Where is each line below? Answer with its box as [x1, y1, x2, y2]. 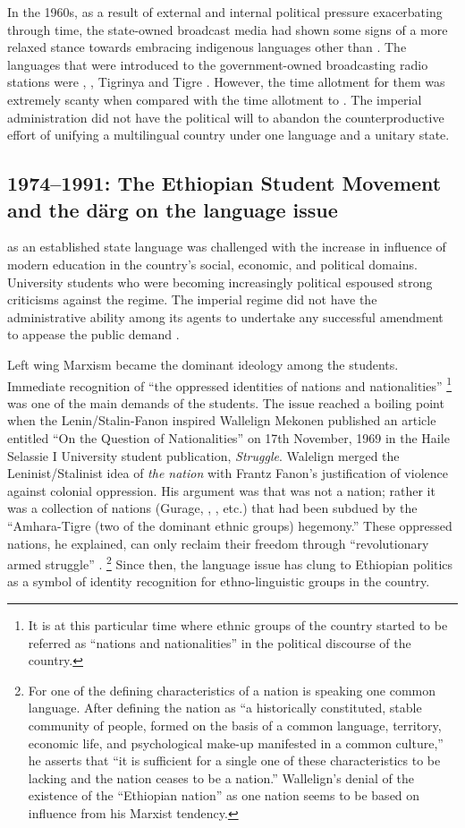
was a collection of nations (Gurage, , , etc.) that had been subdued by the [7, 499, 418, 517]
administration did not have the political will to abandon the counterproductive [7, 107, 444, 126]
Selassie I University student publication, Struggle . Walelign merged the [7, 446, 400, 465]
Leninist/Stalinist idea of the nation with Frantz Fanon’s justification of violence [7, 464, 448, 482]
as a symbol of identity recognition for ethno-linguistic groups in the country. [7, 572, 430, 591]
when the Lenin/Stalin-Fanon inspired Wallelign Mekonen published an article [7, 411, 436, 430]
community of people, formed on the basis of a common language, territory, [28, 715, 442, 734]
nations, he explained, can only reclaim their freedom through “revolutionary [7, 534, 429, 552]
